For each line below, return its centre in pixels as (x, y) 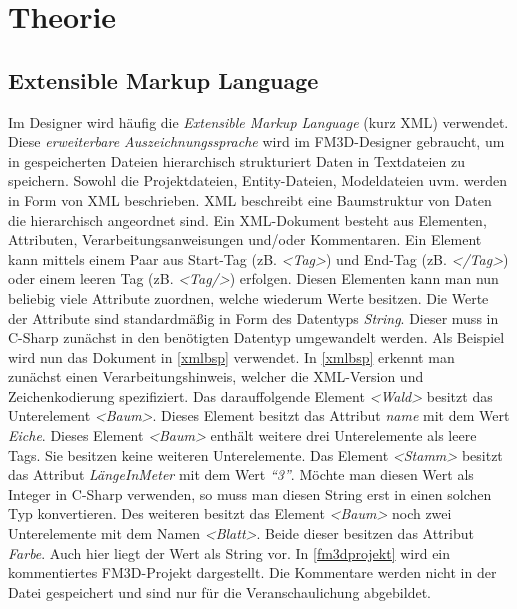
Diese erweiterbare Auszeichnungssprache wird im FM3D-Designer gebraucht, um (256, 141)
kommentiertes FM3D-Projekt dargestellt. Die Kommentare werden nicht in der (252, 572)
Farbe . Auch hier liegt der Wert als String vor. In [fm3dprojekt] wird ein (229, 552)
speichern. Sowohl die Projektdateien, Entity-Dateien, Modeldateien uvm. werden (257, 180)
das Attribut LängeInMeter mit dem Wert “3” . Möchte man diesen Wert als (241, 474)
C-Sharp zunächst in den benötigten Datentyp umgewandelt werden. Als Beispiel (256, 337)
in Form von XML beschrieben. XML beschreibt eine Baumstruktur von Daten (250, 199)
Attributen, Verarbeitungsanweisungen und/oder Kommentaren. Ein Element (245, 239)
